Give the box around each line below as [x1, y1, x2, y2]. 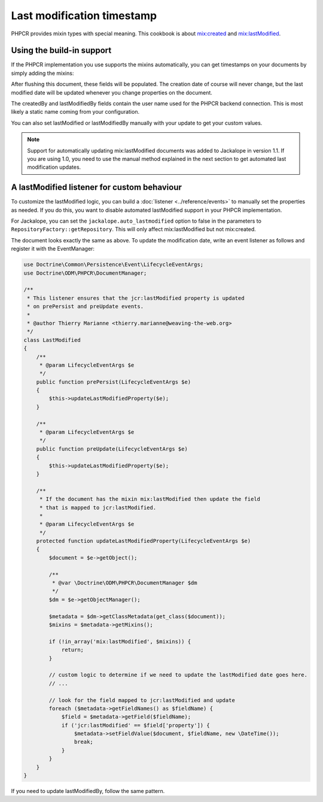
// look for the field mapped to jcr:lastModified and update [48, 697, 236, 703]
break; [74, 739, 94, 745]
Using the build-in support [11, 45, 112, 56]
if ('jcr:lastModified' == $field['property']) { [61, 722, 210, 728]
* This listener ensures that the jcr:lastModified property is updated [27, 294, 245, 302]
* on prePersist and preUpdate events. [27, 303, 144, 310]
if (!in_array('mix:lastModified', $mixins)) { [48, 638, 191, 645]
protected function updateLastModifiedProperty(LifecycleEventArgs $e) [36, 537, 251, 545]
